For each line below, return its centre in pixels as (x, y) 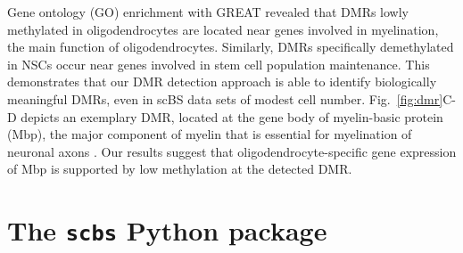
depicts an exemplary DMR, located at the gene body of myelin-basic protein (232, 116)
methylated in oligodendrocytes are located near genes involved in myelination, (223, 29)
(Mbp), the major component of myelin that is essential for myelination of (210, 134)
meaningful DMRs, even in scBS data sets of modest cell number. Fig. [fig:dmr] (225, 98)
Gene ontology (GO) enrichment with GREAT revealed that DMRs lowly (208, 12)
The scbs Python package (167, 230)
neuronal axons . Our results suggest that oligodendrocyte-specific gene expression (232, 151)
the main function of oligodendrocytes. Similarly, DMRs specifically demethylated (231, 47)
